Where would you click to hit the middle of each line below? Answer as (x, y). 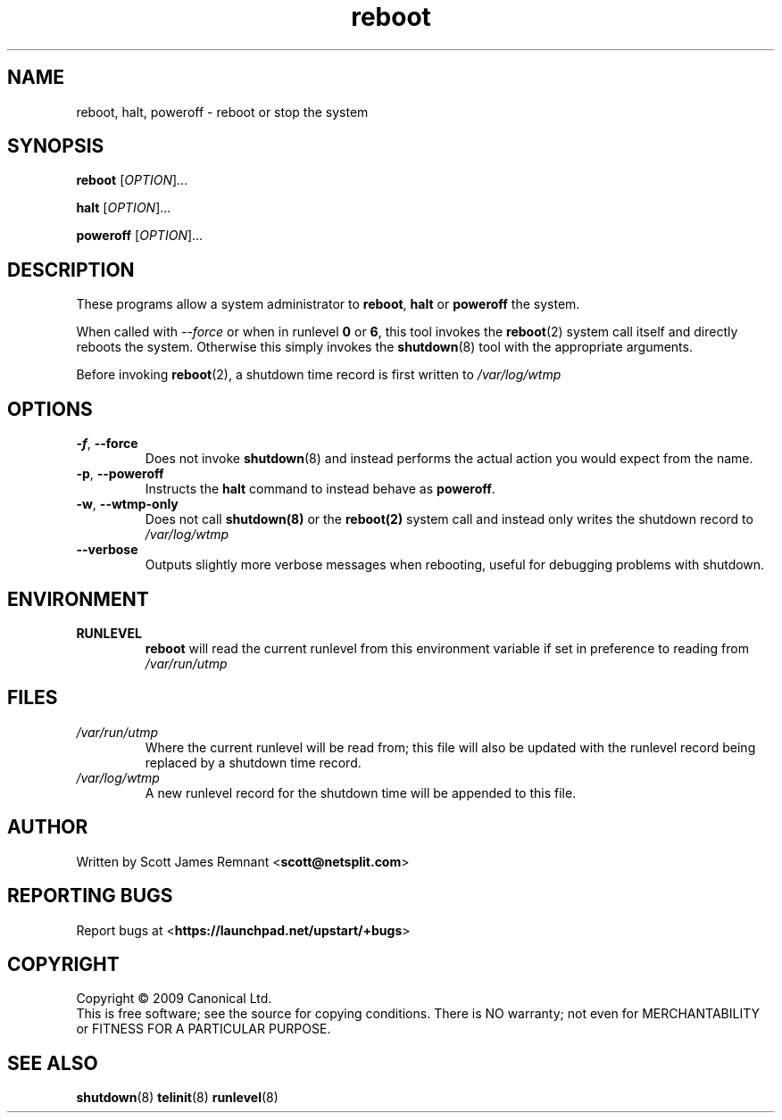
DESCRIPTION (71, 270)
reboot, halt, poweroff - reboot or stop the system (222, 112)
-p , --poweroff (120, 474)
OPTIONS (50, 409)
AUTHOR (48, 827)
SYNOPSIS (56, 146)
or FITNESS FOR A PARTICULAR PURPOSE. (204, 1029)
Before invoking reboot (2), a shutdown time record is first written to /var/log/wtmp (319, 375)
